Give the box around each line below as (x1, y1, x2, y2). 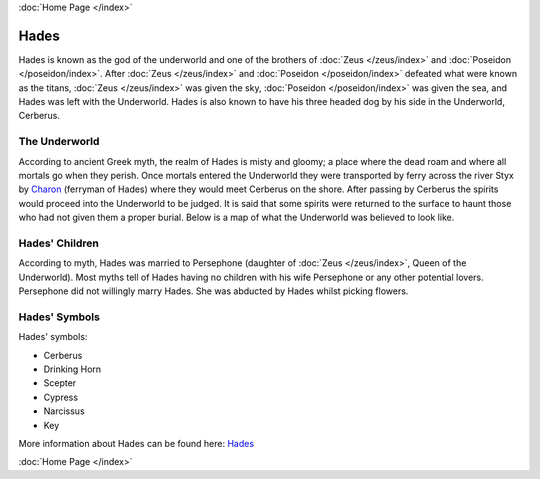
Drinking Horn (43, 363, 102, 375)
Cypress (43, 391, 79, 403)
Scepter (43, 377, 77, 389)
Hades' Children (18, 236, 99, 250)
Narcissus (43, 405, 85, 417)
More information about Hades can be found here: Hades (18, 437, 255, 449)
